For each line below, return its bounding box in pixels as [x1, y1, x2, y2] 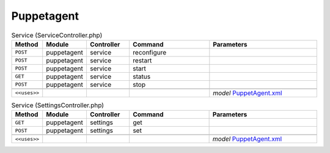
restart [132, 56, 152, 64]
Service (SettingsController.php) [11, 101, 104, 110]
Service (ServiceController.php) [11, 31, 103, 39]
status [132, 72, 151, 81]
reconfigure [132, 48, 167, 56]
